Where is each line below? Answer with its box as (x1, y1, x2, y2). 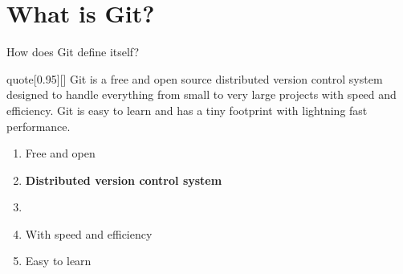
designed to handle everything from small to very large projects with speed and (6, 86, 397, 103)
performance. (6, 117, 71, 134)
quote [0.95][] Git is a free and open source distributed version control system (6, 70, 383, 87)
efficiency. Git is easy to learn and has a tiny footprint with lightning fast (6, 101, 368, 118)
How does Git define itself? (6, 43, 140, 60)
